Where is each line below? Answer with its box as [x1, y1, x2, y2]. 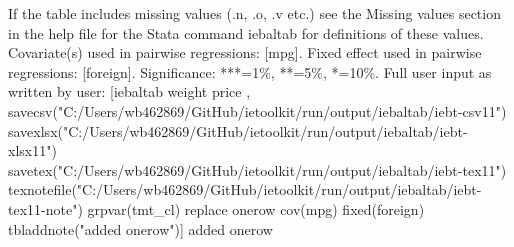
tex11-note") [8, 198, 83, 219]
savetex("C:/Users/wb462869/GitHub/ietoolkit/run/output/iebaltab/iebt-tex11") [8, 159, 507, 180]
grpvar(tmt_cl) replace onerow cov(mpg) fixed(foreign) [87, 198, 425, 219]
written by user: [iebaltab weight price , [8, 81, 251, 102]
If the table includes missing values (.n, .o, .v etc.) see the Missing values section [8, 3, 501, 23]
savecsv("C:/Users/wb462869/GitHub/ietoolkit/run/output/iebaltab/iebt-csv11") [8, 100, 507, 121]
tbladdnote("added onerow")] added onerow [8, 218, 273, 239]
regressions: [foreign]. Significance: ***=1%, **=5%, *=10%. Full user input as [8, 61, 492, 82]
